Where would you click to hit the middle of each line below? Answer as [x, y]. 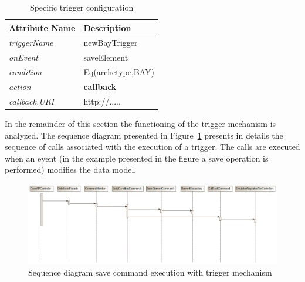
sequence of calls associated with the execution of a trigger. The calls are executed [152, 147]
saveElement [106, 57]
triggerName [31, 43]
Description [107, 27]
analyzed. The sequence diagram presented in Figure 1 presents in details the [144, 135]
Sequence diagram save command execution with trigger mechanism [150, 272]
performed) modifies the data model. [71, 169]
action [20, 86]
